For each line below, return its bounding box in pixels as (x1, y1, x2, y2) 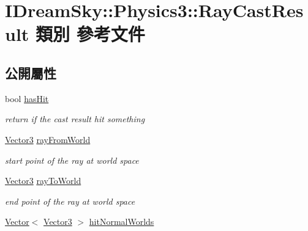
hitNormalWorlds (89, 215, 154, 228)
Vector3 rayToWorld (5, 174, 81, 187)
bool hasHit (5, 92, 49, 105)
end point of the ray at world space (5, 194, 135, 207)
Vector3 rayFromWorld (5, 133, 91, 145)
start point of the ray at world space (5, 153, 139, 166)
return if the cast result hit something (5, 112, 145, 125)
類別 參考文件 (36, 21, 145, 46)
